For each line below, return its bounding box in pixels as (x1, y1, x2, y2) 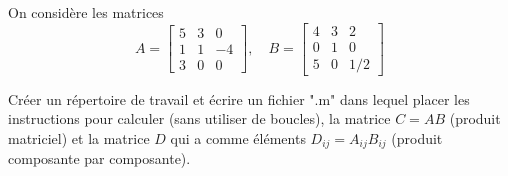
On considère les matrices (8, 2, 164, 22)
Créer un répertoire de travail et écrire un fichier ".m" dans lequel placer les (8, 88, 470, 109)
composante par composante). (8, 148, 191, 169)
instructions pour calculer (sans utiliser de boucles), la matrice (8, 108, 391, 129)
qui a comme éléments (170, 127, 306, 148)
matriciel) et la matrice (8, 127, 150, 148)
